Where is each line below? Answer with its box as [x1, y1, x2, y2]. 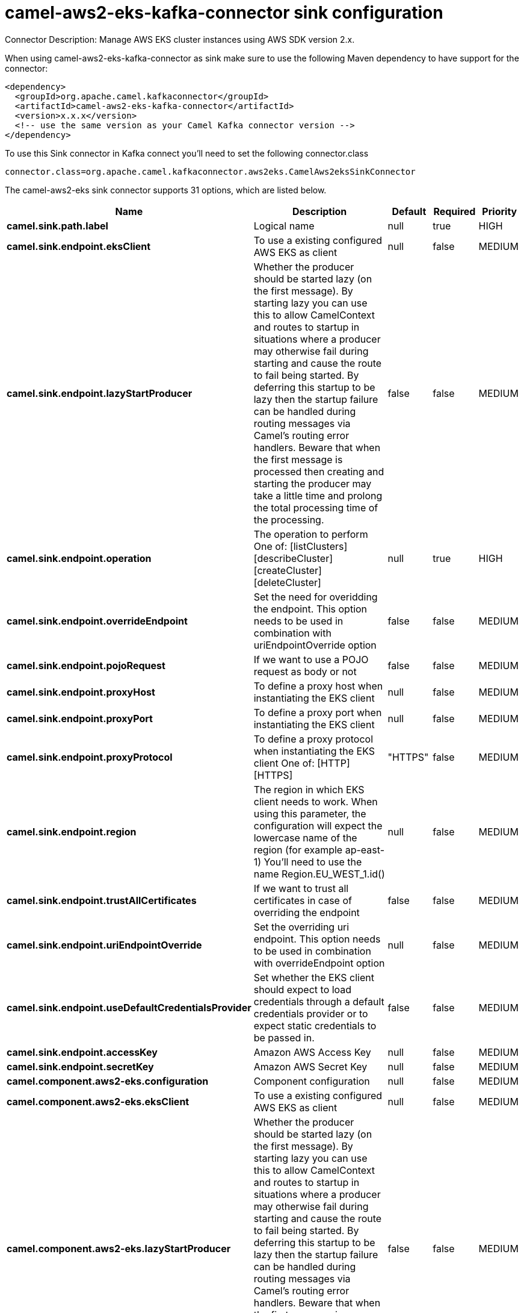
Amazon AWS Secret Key [253, 1060, 368, 1073]
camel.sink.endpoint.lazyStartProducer [7, 387, 193, 399]
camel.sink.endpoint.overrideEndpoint [7, 614, 188, 627]
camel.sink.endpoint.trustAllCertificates [7, 894, 197, 906]
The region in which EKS [253, 783, 365, 796]
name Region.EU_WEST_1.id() [253, 867, 385, 880]
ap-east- [345, 843, 384, 856]
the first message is [253, 453, 343, 466]
